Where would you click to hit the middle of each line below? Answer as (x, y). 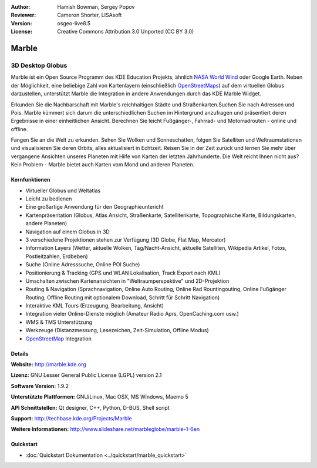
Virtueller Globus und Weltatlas (63, 190)
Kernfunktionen (31, 180)
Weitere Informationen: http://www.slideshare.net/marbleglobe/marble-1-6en (105, 429)
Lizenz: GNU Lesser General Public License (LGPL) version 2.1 (86, 375)
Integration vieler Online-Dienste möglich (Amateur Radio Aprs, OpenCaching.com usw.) (132, 314)
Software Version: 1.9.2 (40, 386)
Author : (21, 7)
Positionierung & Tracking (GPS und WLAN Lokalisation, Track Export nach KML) (123, 273)
